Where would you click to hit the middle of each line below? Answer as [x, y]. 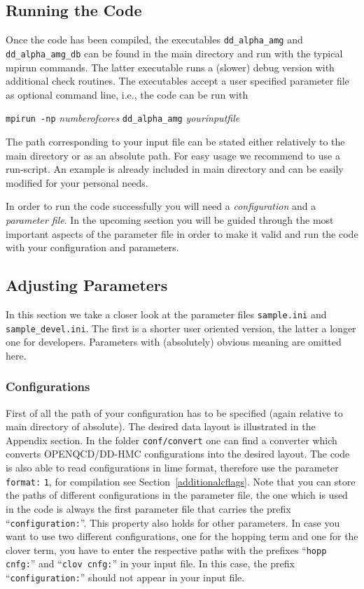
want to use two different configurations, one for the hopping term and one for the [182, 536]
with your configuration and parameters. [92, 247]
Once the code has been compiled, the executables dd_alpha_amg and [154, 40]
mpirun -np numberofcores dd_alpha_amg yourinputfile [123, 118]
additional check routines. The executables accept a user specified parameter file [177, 81]
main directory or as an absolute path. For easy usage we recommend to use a [173, 155]
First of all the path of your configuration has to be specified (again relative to [174, 412]
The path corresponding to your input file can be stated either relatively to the [175, 141]
